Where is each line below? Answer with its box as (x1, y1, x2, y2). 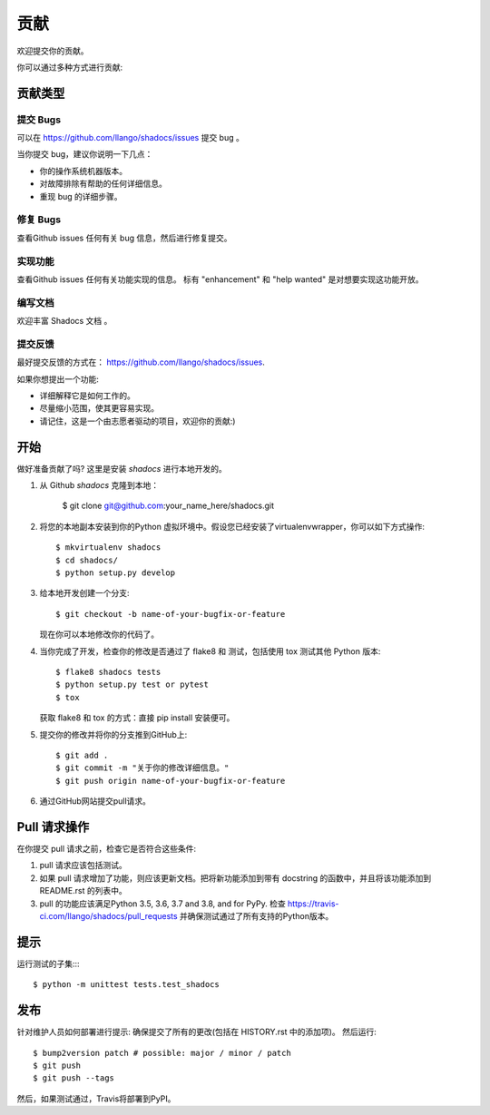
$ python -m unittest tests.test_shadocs (33, 980, 220, 990)
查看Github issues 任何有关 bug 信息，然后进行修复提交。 (16, 232, 232, 243)
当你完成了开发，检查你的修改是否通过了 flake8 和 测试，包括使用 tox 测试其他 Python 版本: (39, 645, 381, 657)
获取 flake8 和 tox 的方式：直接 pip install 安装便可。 (39, 712, 235, 723)
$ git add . (55, 749, 109, 760)
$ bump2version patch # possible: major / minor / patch (33, 1048, 292, 1058)
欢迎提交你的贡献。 (16, 45, 89, 56)
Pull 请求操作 (16, 819, 90, 835)
